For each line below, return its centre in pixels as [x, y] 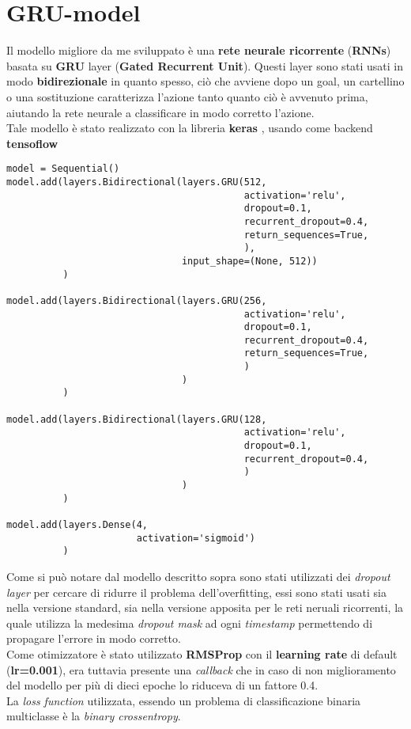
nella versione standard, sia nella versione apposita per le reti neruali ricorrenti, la [205, 607]
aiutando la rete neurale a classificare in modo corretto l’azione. [160, 112]
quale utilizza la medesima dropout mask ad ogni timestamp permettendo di [190, 623]
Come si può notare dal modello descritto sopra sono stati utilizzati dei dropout [198, 576]
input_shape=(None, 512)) [249, 261]
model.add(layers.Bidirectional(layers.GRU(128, [137, 419]
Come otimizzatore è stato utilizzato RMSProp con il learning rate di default [202, 653]
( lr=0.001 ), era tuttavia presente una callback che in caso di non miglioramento [201, 669]
